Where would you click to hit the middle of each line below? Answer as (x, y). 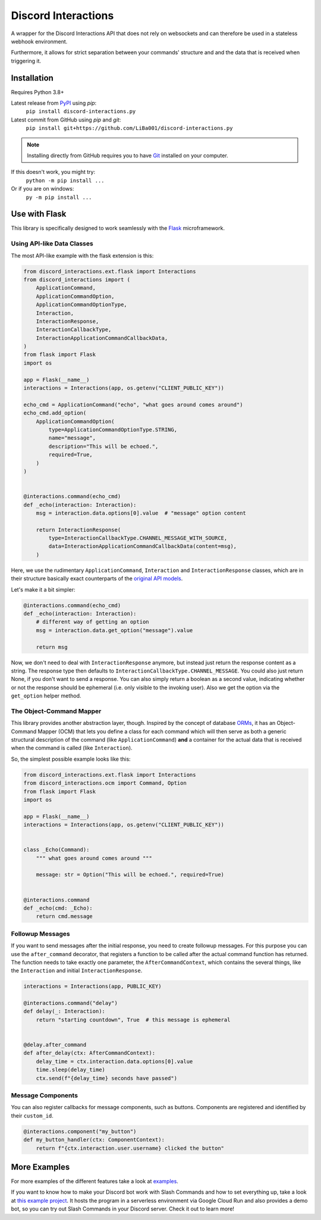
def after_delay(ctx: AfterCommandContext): (89, 1053)
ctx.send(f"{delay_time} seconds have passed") (107, 1078)
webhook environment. (39, 41)
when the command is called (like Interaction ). (72, 748)
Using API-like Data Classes (52, 244)
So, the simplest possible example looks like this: (71, 759)
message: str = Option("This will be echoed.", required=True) (130, 875)
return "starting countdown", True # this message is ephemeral (133, 1020)
